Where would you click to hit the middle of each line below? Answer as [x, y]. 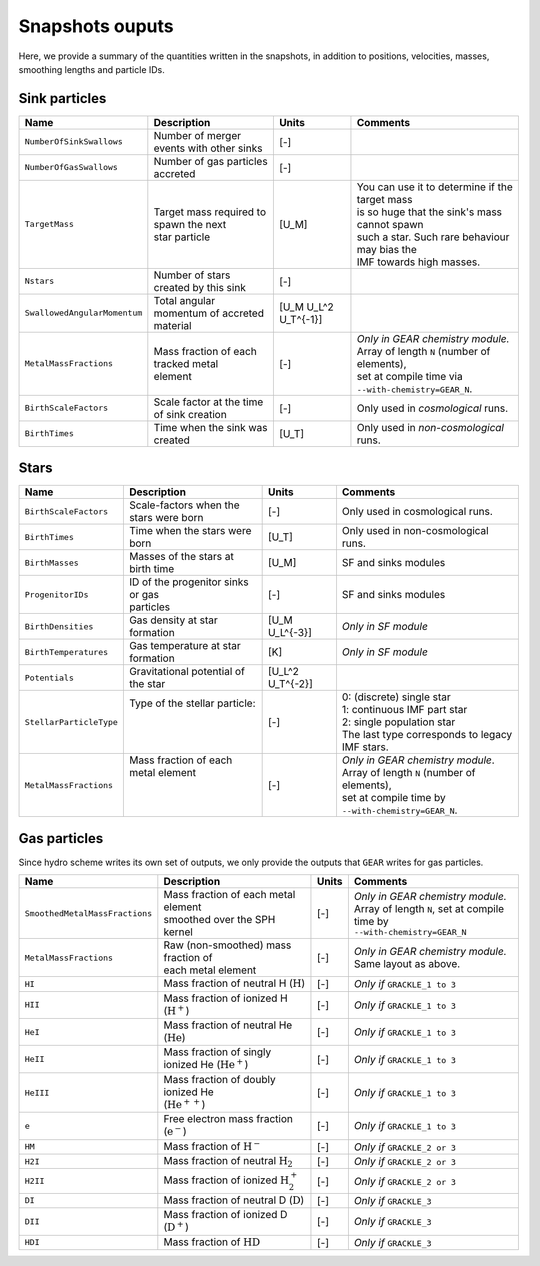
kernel [178, 932]
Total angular [184, 300]
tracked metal [186, 363]
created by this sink [200, 287]
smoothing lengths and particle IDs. [91, 69]
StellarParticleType [71, 721]
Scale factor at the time [208, 402]
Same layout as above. [407, 964]
